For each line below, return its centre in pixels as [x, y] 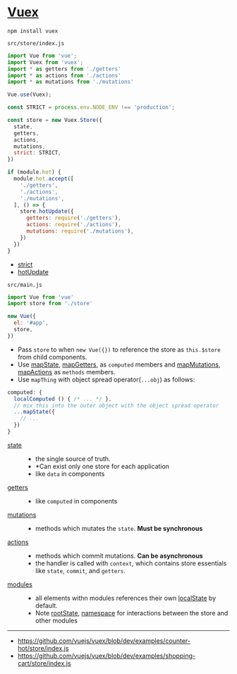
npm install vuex [33, 31]
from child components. [52, 357]
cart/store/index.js [44, 663]
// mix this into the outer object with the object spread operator [116, 405]
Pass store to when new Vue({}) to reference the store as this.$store [119, 349]
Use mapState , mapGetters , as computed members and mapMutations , [119, 364]
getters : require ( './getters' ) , [73, 218]
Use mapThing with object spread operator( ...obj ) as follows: [106, 379]
